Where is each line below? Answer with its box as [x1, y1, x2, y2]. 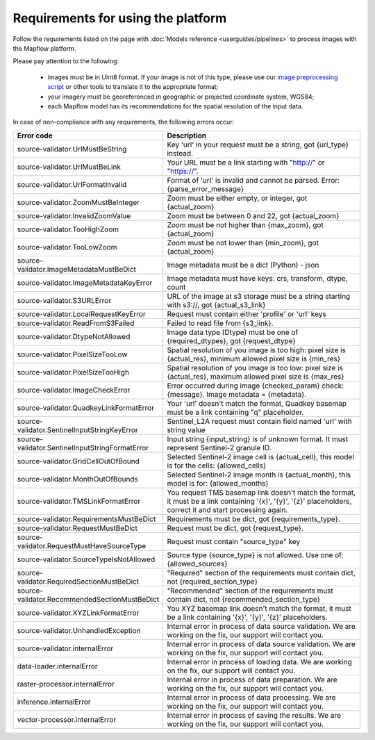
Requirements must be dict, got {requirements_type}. [167, 514, 340, 524]
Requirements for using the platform [12, 10, 227, 26]
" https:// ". [167, 166, 199, 176]
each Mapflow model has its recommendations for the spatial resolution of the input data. [47, 101, 303, 110]
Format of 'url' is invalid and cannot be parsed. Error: [167, 175, 340, 185]
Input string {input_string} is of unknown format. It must [167, 434, 349, 444]
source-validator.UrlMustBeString [17, 144, 127, 154]
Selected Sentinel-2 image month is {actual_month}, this [167, 470, 351, 479]
